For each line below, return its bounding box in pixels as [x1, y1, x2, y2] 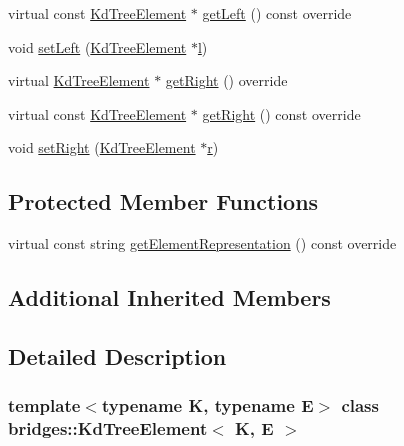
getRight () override [165, 70, 288, 91]
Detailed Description [8, 340, 227, 371]
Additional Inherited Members [8, 282, 331, 313]
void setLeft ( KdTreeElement [8, 36, 187, 57]
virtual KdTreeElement [8, 70, 150, 91]
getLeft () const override [202, 3, 352, 23]
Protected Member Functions [8, 186, 319, 217]
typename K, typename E [101, 393, 314, 418]
